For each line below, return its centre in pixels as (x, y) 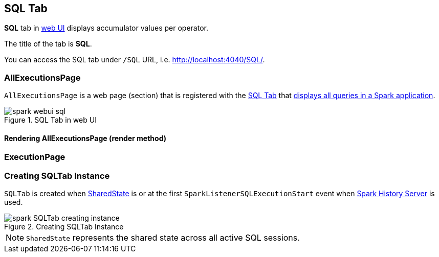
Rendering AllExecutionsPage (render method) (85, 138)
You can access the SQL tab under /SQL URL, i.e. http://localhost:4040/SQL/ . (135, 60)
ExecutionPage (35, 157)
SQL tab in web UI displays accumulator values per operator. (106, 28)
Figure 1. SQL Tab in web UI (50, 120)
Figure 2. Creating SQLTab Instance (64, 227)
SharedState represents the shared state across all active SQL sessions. (163, 238)
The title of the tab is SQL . (48, 44)
